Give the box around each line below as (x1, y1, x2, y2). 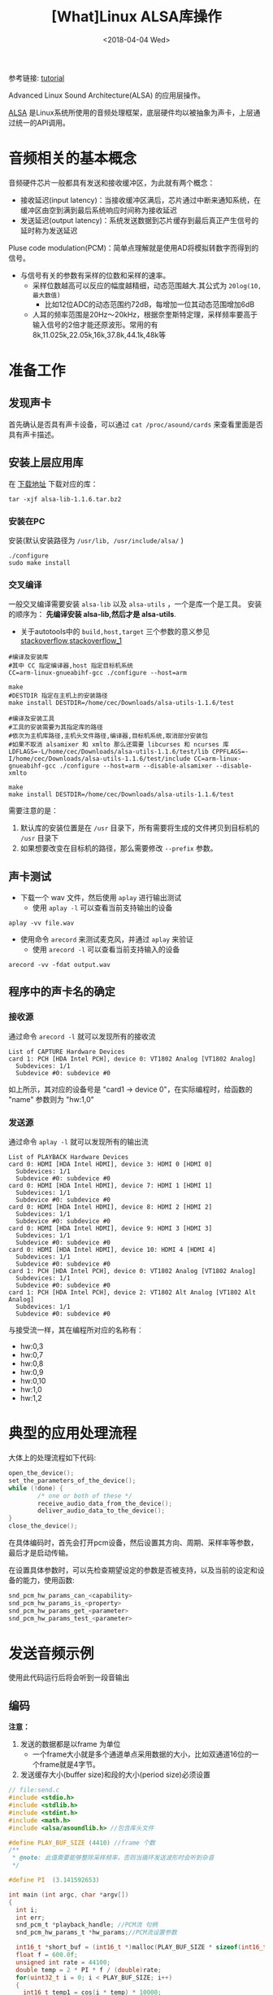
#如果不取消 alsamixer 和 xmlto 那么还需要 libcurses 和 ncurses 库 (8, 741, 229, 749)
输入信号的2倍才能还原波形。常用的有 (32, 319, 158, 330)
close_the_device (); (8, 1522, 79, 1530)
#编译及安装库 (8, 653, 49, 662)
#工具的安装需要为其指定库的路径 (8, 724, 103, 732)
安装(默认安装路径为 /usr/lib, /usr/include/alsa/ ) (8, 535, 184, 545)
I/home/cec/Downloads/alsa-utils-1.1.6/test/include (8, 755, 191, 763)
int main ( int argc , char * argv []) (8, 1890, 129, 1899)
